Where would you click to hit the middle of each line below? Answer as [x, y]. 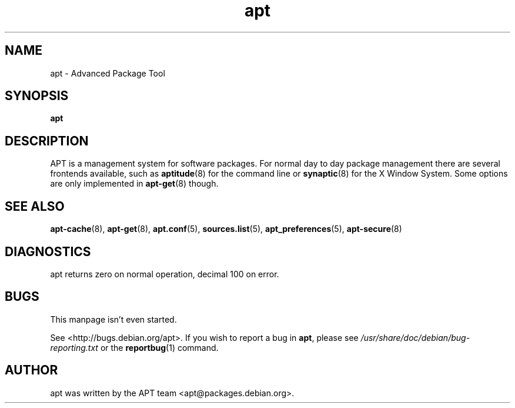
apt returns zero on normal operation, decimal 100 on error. [165, 274]
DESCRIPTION [47, 141]
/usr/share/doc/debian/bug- [415, 337]
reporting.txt [74, 347]
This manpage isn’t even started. [113, 319]
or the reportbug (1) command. [159, 347]
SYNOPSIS [37, 96]
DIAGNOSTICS [48, 251]
